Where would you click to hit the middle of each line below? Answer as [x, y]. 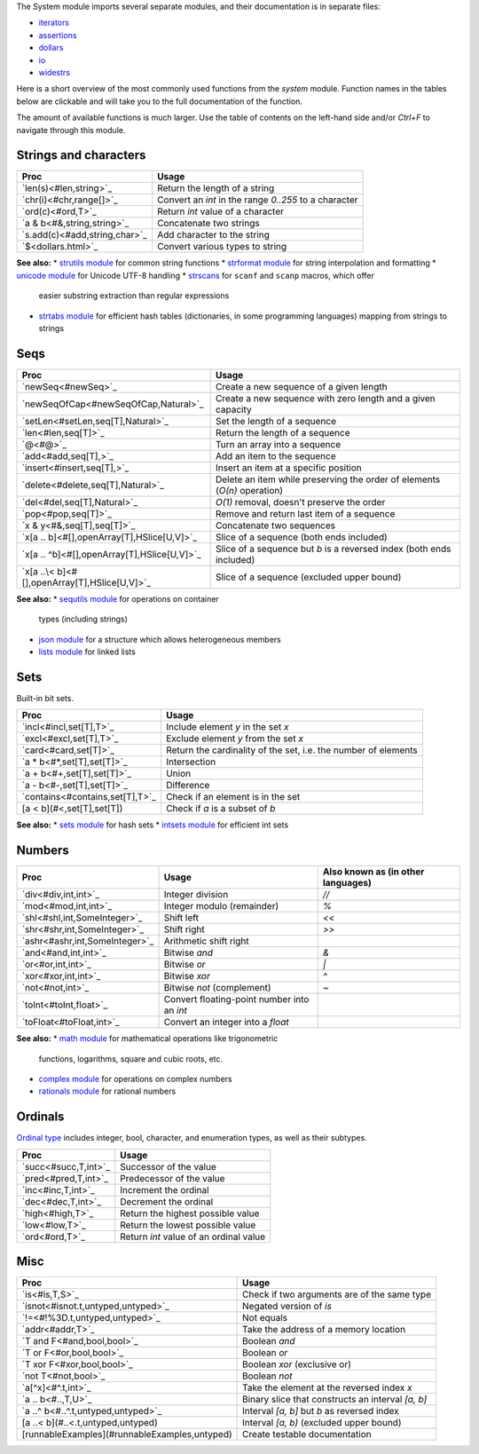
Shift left [181, 918]
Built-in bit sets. [45, 698]
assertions [58, 35]
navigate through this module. [71, 130]
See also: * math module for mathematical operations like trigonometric [147, 1039]
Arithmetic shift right [206, 941]
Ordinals [40, 1117]
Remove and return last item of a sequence [305, 513]
